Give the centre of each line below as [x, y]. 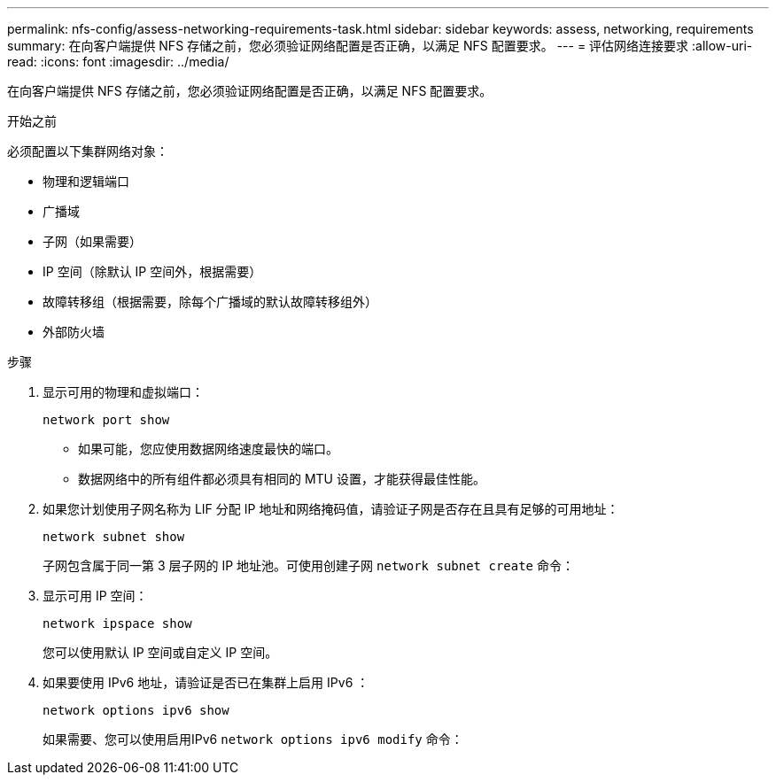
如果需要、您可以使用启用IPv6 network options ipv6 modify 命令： [253, 739]
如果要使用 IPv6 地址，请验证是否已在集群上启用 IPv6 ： [206, 682]
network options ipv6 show [136, 710]
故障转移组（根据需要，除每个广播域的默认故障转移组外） [210, 302]
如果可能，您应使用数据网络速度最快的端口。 [208, 449]
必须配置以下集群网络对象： [88, 151]
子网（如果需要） [92, 241]
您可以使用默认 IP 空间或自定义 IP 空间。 [160, 652]
